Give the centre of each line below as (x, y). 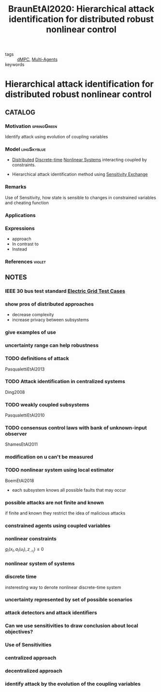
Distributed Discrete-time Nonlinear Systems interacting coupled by (80, 160)
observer (16, 434)
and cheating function (27, 203)
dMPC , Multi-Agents (37, 60)
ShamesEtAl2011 (21, 444)
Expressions (20, 228)
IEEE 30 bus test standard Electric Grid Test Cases (65, 291)
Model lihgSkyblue (25, 149)
